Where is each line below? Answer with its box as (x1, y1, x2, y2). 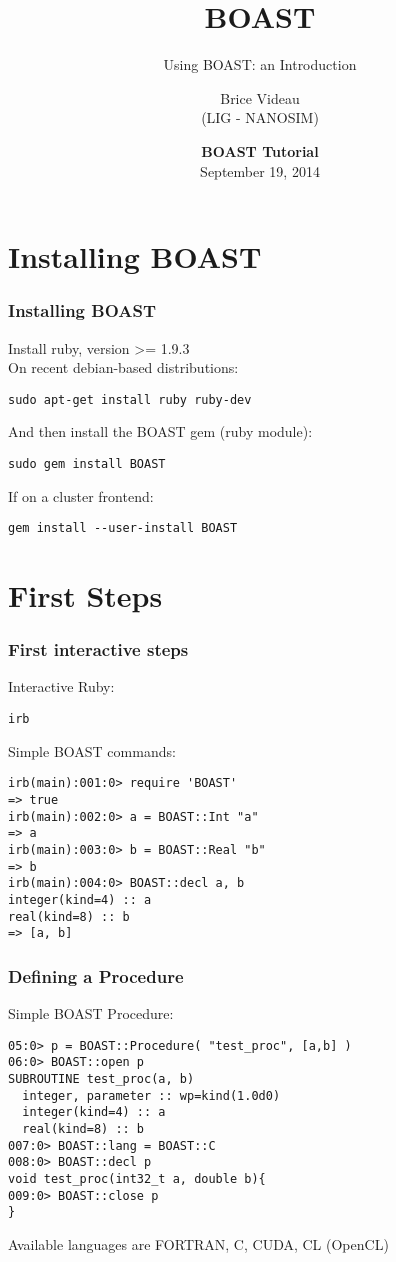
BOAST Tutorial (201, 140, 319, 161)
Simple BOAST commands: (8, 740, 176, 761)
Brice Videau (220, 87, 300, 108)
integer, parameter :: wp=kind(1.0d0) (22, 1088, 281, 1103)
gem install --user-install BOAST (8, 521, 238, 536)
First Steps (8, 575, 163, 616)
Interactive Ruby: (8, 676, 115, 697)
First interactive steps (8, 637, 189, 662)
